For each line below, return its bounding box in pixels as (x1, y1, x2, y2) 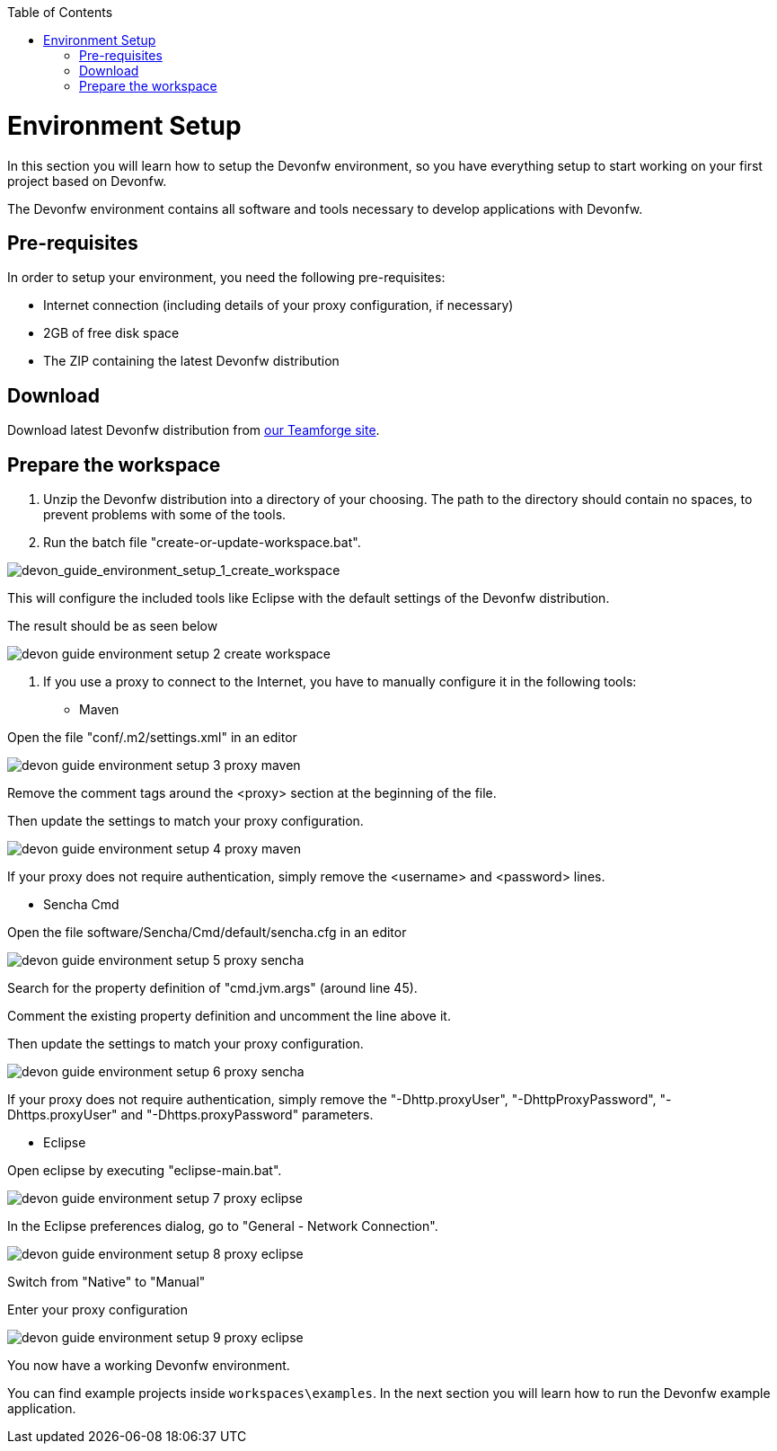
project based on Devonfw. (7, 173, 167, 189)
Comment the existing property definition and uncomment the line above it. (7, 1008, 451, 1024)
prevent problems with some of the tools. (43, 507, 287, 523)
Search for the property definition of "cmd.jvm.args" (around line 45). (7, 980, 418, 996)
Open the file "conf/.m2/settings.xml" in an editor (7, 730, 297, 746)
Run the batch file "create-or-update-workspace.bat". (43, 535, 361, 551)
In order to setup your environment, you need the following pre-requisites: (7, 270, 446, 286)
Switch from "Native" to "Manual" (7, 1274, 206, 1290)
